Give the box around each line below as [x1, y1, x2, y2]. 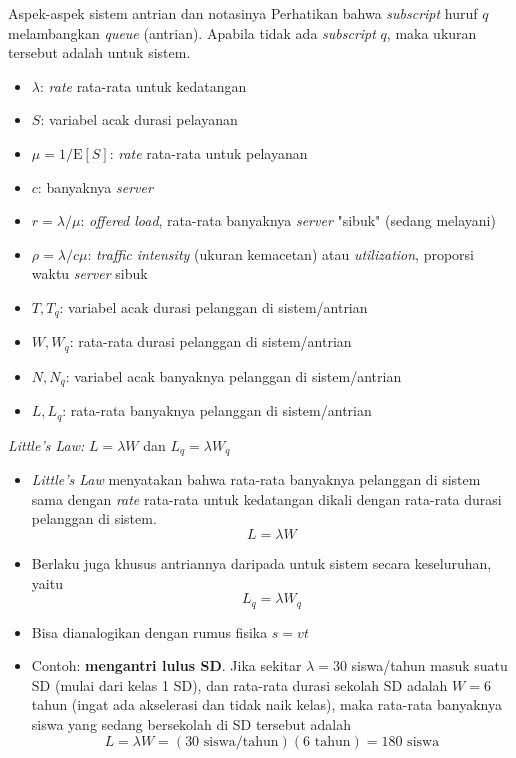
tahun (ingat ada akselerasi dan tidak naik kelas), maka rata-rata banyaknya [31, 694, 502, 715]
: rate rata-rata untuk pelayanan [109, 142, 308, 163]
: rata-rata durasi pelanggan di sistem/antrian [69, 331, 352, 352]
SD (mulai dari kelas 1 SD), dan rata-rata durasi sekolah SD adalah [31, 674, 448, 695]
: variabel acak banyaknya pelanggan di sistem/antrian [65, 365, 402, 386]
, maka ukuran [386, 22, 477, 43]
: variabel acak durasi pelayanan [40, 109, 238, 130]
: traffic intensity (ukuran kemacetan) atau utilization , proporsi [87, 243, 475, 264]
